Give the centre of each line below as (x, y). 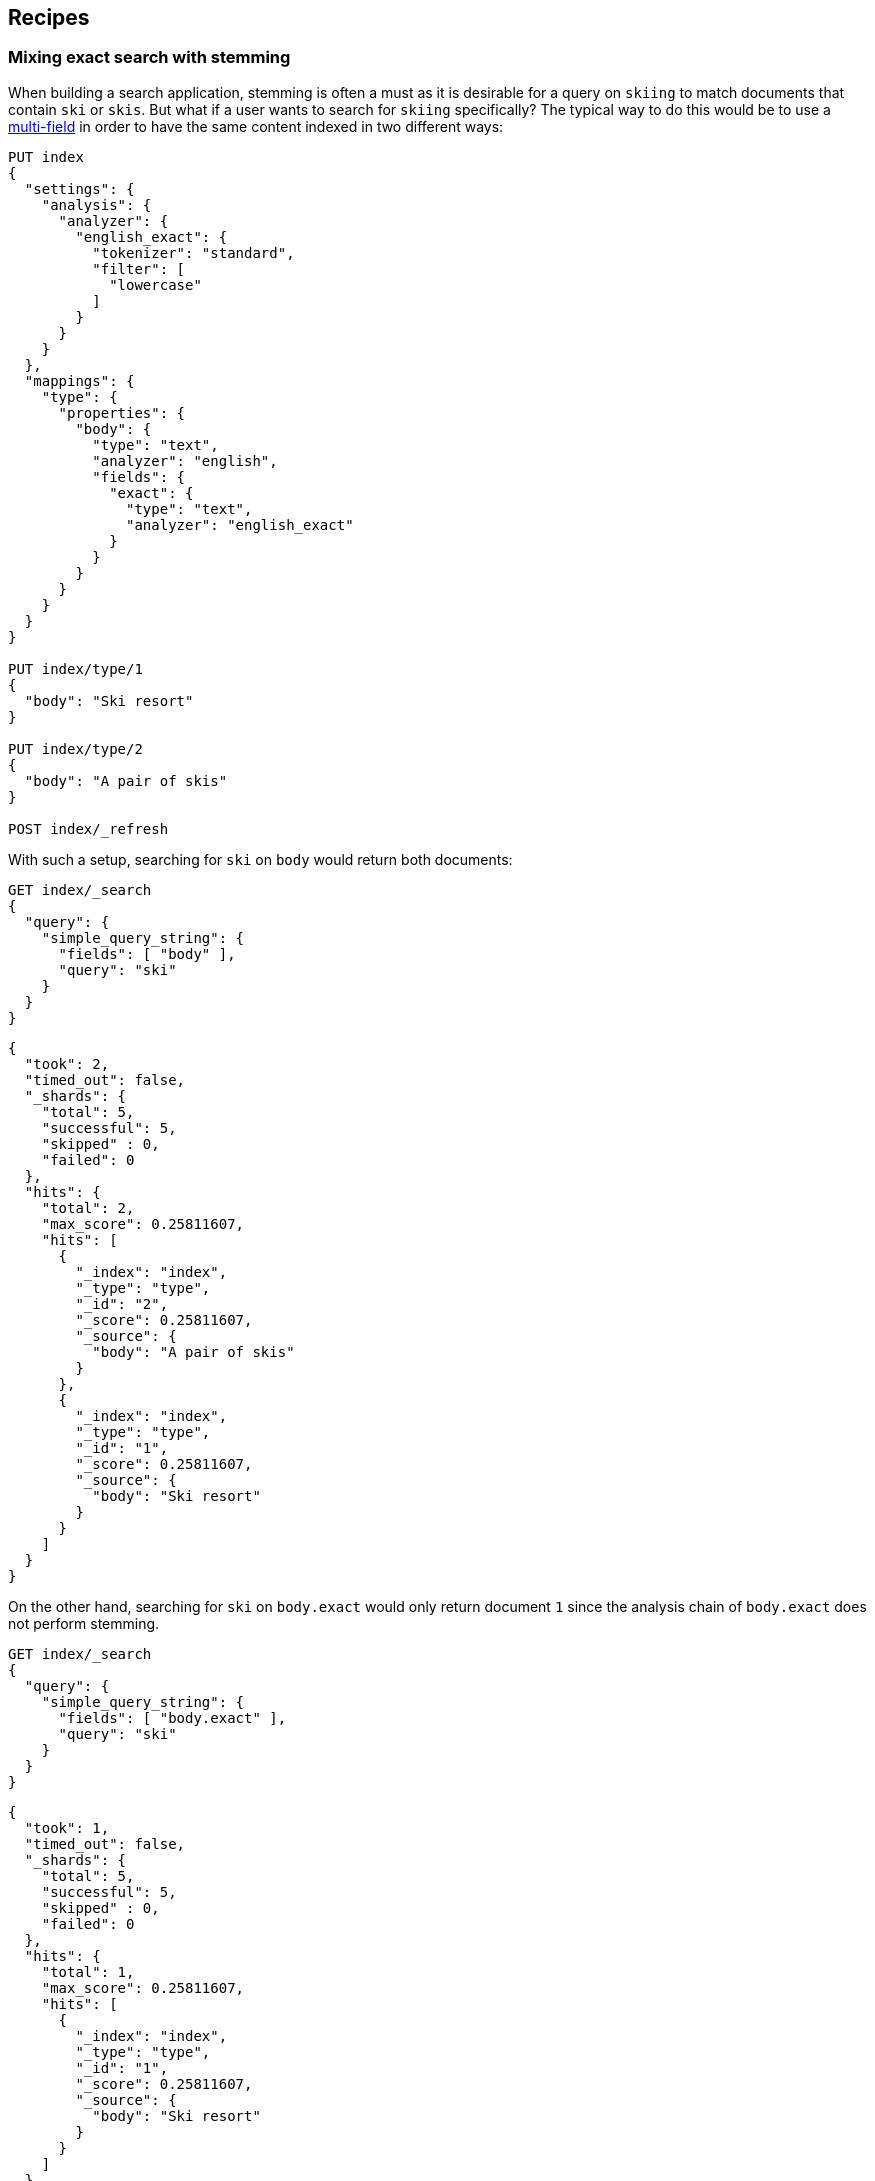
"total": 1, (88, 1971)
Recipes (49, 17)
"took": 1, (67, 1827)
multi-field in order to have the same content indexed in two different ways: (256, 126)
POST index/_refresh (88, 828)
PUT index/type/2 (75, 748)
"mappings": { (79, 380)
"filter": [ (139, 268)
